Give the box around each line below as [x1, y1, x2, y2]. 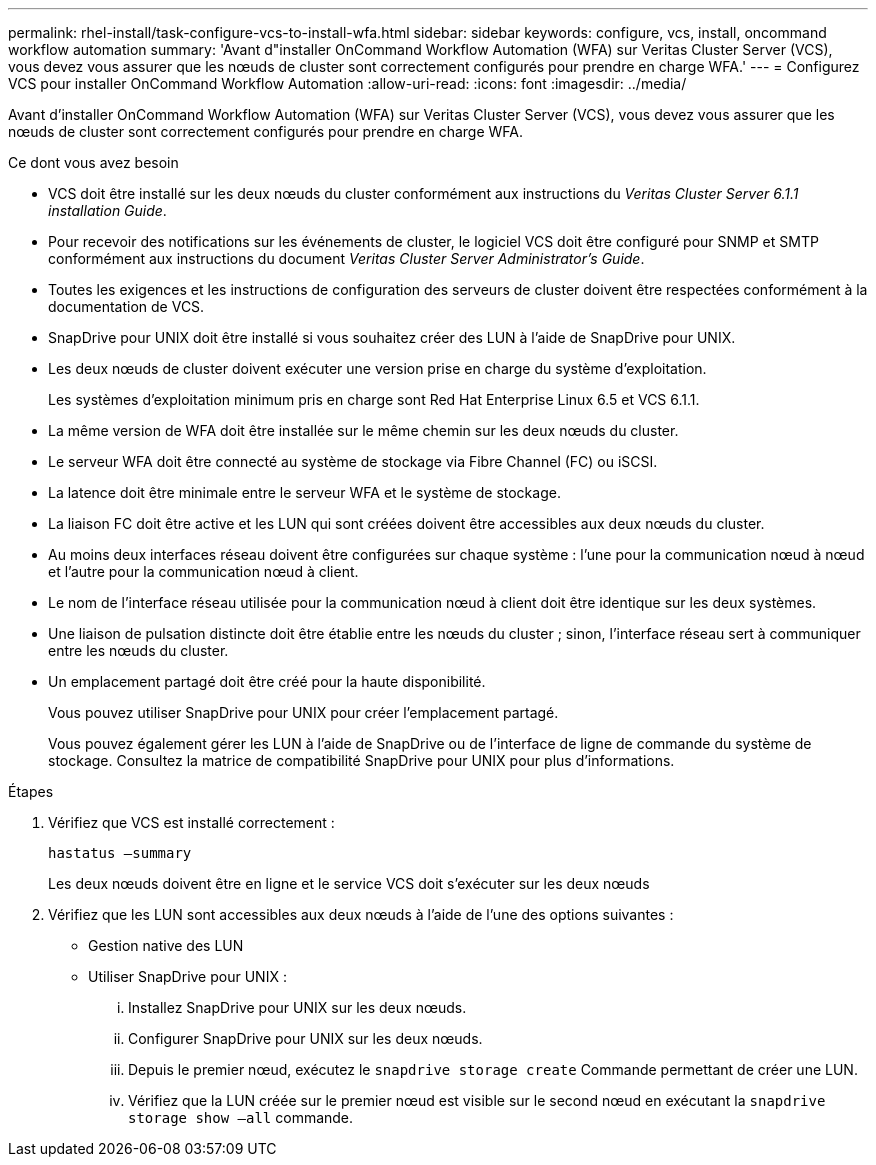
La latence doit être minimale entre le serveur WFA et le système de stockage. [48, 484, 561, 501]
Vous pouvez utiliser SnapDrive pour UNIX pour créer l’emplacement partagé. [48, 704, 559, 721]
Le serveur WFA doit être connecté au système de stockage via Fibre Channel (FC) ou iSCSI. [48, 453, 658, 470]
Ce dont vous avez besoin [8, 154, 179, 171]
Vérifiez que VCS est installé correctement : [48, 814, 335, 831]
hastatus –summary [48, 845, 192, 861]
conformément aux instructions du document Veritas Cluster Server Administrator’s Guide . [48, 250, 645, 267]
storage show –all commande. [128, 1109, 354, 1126]
